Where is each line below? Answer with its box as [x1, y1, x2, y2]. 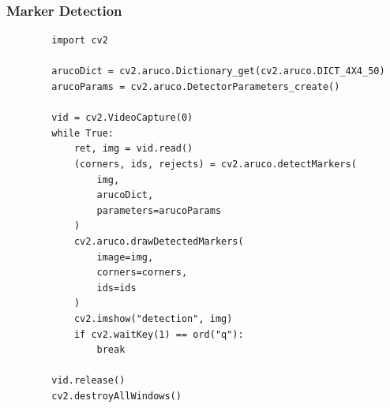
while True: [51, 127, 114, 139]
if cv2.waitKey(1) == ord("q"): [73, 328, 244, 340]
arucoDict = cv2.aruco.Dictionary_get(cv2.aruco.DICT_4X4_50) [51, 66, 385, 77]
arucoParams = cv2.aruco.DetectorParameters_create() [51, 81, 340, 92]
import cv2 [51, 35, 108, 47]
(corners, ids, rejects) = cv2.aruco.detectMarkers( [73, 158, 357, 170]
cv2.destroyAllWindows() [51, 390, 182, 402]
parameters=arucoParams [96, 204, 222, 216]
